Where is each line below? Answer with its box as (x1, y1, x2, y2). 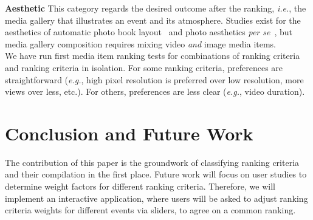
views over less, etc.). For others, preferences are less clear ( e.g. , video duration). (5, 85, 305, 98)
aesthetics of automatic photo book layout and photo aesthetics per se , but (5, 26, 293, 38)
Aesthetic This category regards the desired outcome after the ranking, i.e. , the (5, 2, 306, 14)
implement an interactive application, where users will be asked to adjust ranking (5, 191, 308, 204)
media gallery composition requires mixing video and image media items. (5, 37, 277, 50)
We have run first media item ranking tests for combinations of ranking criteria (5, 49, 300, 62)
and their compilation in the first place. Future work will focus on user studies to (5, 168, 307, 180)
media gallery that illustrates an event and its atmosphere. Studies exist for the (5, 13, 301, 26)
